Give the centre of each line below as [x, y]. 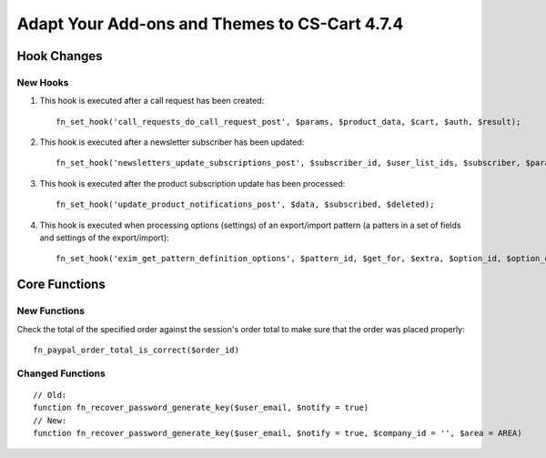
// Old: [50, 395]
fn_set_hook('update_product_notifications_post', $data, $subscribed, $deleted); [245, 204]
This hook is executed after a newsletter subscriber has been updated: [172, 142]
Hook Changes [60, 56]
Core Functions [61, 285]
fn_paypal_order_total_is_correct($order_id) [136, 350]
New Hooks [43, 82]
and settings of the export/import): [104, 238]
